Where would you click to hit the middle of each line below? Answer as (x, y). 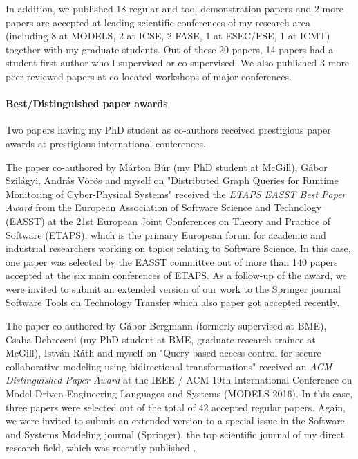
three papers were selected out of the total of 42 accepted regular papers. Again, (176, 407)
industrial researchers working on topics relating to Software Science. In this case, (178, 248)
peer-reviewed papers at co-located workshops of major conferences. (149, 76)
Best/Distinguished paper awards (87, 103)
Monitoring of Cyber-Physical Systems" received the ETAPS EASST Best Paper (176, 193)
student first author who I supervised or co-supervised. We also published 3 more (178, 63)
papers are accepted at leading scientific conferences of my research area (158, 22)
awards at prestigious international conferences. (106, 143)
